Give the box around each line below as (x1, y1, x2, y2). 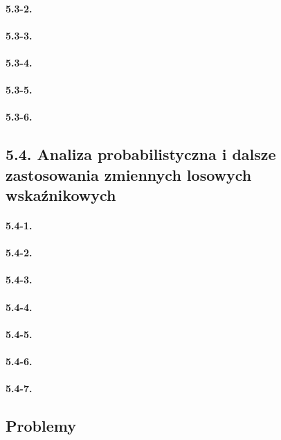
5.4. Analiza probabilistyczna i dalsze (6, 143, 276, 165)
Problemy (6, 415, 76, 437)
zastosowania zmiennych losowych (6, 164, 252, 185)
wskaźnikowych (6, 184, 116, 206)
